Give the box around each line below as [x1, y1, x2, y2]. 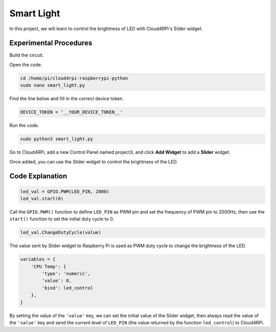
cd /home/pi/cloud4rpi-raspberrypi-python [20, 75, 128, 81]
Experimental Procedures [9, 39, 93, 48]
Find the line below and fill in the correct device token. [9, 96, 124, 102]
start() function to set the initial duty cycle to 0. [9, 216, 114, 222]
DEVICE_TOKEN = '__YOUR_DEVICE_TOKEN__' [20, 109, 123, 115]
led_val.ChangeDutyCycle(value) [20, 230, 102, 235]
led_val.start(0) [20, 196, 64, 201]
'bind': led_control [41, 285, 94, 291]
